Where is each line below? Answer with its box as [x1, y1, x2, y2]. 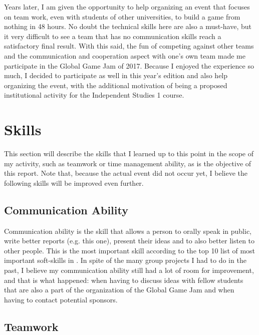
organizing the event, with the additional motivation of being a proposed [4, 80, 227, 90]
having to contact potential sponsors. [4, 294, 118, 304]
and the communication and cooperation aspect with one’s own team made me [4, 50, 245, 61]
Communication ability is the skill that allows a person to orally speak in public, [4, 225, 251, 236]
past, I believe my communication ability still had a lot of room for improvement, [4, 265, 254, 275]
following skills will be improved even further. [4, 177, 144, 188]
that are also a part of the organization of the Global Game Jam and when [4, 284, 234, 295]
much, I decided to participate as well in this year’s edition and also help [4, 70, 228, 81]
